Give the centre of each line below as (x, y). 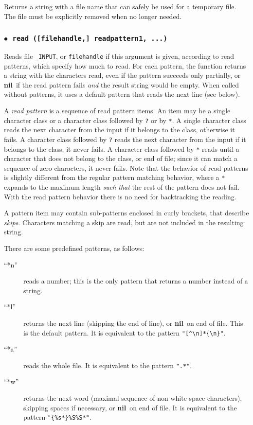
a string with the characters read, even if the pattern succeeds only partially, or (122, 75)
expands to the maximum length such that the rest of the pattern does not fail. (122, 187)
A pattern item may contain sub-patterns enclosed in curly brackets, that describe (126, 213)
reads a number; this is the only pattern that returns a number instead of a (136, 281)
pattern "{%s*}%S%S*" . (57, 417)
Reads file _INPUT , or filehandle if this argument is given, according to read (119, 56)
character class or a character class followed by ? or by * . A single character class (125, 120)
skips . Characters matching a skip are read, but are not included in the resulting (124, 222)
